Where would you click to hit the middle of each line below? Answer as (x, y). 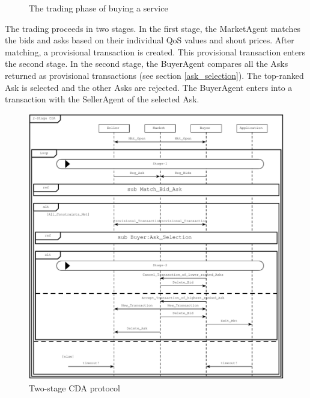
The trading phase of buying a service (99, 8)
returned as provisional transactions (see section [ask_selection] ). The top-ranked (154, 75)
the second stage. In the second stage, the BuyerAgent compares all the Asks (147, 64)
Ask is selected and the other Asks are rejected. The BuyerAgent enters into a (149, 87)
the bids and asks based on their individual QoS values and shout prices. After (150, 40)
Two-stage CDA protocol (74, 387)
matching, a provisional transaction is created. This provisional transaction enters (155, 51)
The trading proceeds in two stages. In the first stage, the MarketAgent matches (153, 28)
